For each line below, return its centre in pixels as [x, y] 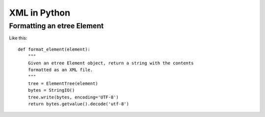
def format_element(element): [54, 49]
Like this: [18, 38]
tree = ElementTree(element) [63, 83]
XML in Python [40, 13]
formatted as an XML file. [60, 70]
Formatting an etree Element [56, 26]
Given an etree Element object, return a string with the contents [111, 63]
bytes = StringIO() [51, 90]
